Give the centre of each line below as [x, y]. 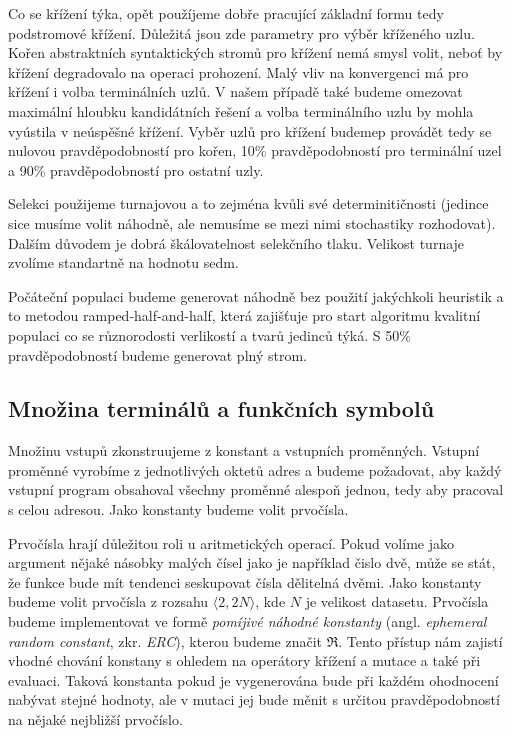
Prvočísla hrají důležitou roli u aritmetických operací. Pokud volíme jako [231, 542]
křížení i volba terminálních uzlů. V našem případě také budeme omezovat [235, 91]
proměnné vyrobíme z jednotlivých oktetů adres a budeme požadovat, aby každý [255, 469]
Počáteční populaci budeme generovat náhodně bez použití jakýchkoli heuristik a [256, 295]
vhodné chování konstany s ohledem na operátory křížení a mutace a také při [244, 660]
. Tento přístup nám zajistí [420, 640]
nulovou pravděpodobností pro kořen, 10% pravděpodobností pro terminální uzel [255, 150]
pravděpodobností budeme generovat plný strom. [157, 354]
